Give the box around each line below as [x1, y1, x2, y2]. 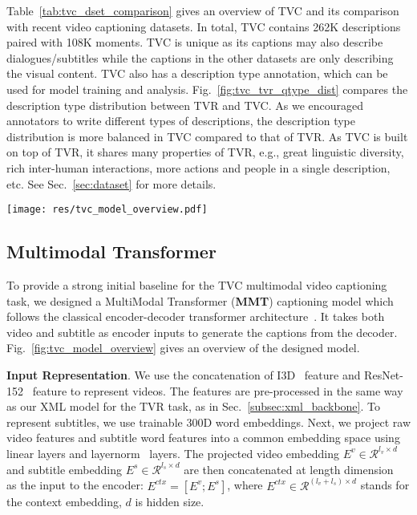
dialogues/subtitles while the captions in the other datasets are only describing [6, 49, 394, 66]
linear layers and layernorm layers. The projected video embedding [6, 444, 339, 461]
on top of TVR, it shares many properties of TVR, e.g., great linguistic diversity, [6, 144, 404, 160]
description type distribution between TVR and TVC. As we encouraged [6, 96, 364, 113]
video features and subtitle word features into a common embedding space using [6, 429, 400, 446]
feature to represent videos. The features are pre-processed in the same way [32, 382, 403, 399]
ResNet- [364, 366, 403, 383]
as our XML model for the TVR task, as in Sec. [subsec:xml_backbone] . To [6, 398, 380, 415]
